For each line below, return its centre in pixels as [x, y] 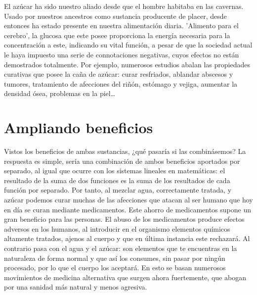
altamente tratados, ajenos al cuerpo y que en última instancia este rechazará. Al [127, 238]
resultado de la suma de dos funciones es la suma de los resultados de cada [117, 180]
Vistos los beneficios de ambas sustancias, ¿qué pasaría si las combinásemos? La [125, 151]
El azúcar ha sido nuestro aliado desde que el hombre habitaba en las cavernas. [124, 6]
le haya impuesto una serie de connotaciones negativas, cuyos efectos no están [122, 54]
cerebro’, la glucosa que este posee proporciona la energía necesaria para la [117, 35]
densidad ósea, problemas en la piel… [60, 93]
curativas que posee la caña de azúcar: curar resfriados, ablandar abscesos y [119, 74]
